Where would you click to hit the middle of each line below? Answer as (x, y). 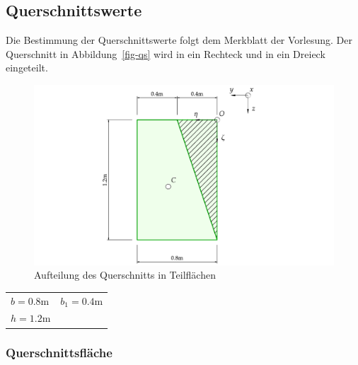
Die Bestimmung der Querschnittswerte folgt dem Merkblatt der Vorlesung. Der (179, 40)
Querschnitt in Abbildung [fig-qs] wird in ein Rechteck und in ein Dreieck (166, 53)
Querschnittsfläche (59, 353)
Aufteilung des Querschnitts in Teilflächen (125, 275)
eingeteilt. (27, 68)
